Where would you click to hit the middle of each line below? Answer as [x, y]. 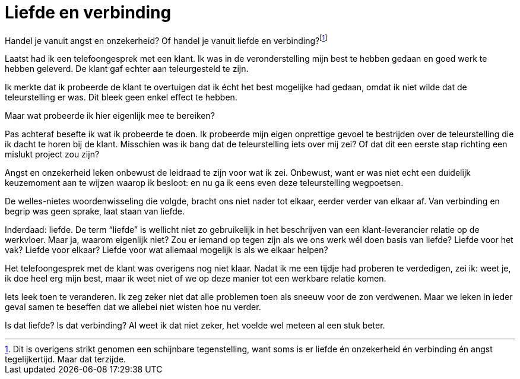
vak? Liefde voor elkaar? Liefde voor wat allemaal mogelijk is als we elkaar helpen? [167, 250]
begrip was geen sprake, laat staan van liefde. [95, 211]
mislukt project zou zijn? [52, 154]
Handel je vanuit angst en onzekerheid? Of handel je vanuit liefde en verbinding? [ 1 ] [166, 40]
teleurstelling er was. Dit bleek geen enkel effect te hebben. [121, 97]
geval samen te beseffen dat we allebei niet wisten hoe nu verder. [133, 307]
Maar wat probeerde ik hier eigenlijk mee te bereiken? [110, 116]
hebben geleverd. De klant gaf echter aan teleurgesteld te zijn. [127, 69]
